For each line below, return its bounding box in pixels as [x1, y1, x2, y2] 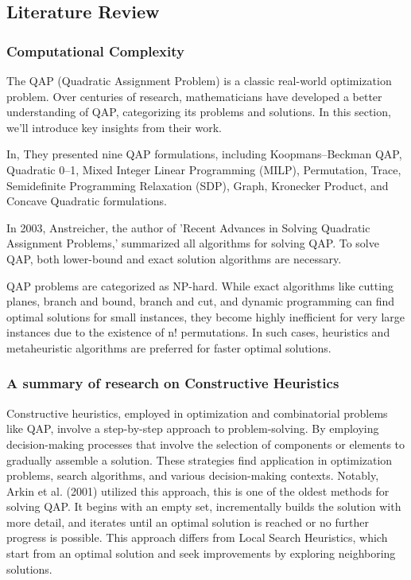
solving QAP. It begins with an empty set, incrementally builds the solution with [6, 498, 401, 515]
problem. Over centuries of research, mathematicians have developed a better [6, 88, 382, 104]
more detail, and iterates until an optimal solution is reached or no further [6, 513, 369, 530]
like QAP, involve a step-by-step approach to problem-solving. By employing [6, 420, 379, 437]
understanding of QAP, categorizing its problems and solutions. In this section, [6, 103, 391, 120]
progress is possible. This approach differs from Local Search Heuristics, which [6, 529, 388, 546]
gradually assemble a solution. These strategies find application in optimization [6, 451, 393, 468]
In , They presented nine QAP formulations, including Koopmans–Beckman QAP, [6, 146, 402, 162]
